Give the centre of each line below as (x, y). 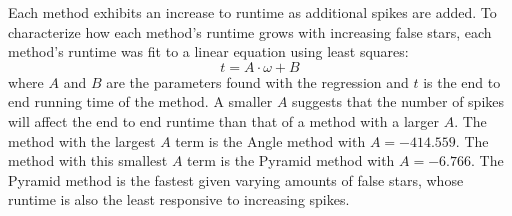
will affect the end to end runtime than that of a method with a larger (224, 120)
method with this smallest (88, 160)
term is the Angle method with (270, 140)
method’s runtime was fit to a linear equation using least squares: (208, 51)
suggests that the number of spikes (398, 101)
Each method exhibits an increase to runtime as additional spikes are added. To (252, 12)
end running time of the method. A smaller (140, 101)
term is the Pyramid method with (291, 160)
